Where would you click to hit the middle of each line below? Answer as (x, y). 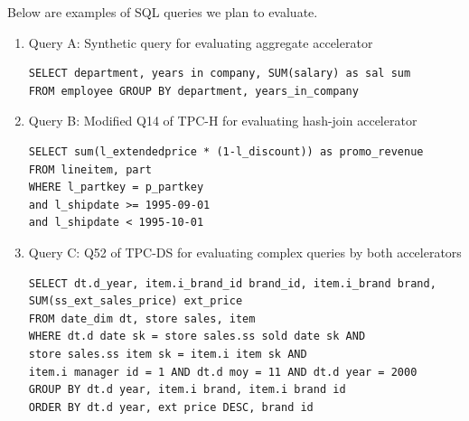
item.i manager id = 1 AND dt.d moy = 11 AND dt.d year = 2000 (223, 372)
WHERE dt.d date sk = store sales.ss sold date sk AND (197, 337)
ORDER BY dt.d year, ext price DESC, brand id (171, 407)
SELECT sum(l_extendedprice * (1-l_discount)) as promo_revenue (226, 151)
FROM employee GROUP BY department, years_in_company (193, 91)
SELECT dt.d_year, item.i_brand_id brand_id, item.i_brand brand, (232, 283)
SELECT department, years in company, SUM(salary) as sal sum (220, 74)
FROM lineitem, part (90, 169)
